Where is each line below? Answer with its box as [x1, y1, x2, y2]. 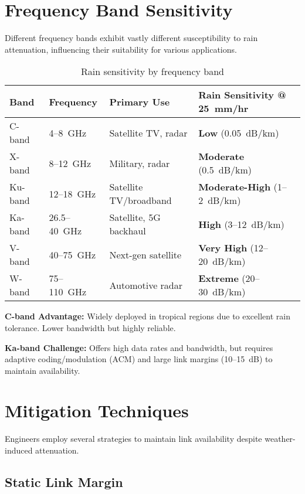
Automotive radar [109, 278, 182, 292]
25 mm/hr [198, 101, 249, 115]
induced [5, 444, 33, 456]
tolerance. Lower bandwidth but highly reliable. [5, 321, 176, 333]
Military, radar [109, 156, 170, 170]
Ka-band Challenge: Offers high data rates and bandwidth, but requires [5, 341, 273, 353]
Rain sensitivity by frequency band [80, 64, 225, 79]
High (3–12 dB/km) [198, 217, 284, 231]
